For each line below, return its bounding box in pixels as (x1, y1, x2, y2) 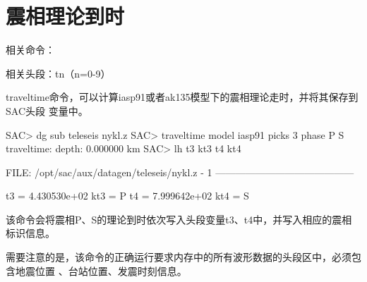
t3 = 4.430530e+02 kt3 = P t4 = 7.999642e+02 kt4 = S (6, 188, 249, 203)
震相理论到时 (6, 1, 125, 30)
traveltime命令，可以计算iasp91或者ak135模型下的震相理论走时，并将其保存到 (6, 90, 359, 104)
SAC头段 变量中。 (6, 103, 88, 118)
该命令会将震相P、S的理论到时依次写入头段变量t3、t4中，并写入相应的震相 (6, 211, 352, 226)
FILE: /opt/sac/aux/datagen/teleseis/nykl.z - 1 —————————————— (6, 164, 354, 179)
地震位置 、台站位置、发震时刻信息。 (15, 263, 187, 278)
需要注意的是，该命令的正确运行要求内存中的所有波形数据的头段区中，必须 (6, 250, 351, 264)
